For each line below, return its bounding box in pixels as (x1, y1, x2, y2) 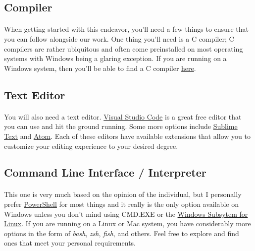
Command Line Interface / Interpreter (4, 165, 206, 180)
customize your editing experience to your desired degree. (4, 140, 178, 151)
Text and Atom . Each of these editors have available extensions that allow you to (4, 130, 251, 141)
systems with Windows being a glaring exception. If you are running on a (4, 53, 227, 63)
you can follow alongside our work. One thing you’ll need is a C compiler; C (4, 33, 234, 44)
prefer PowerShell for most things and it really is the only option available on (4, 199, 239, 209)
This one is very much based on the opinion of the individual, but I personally (4, 189, 242, 199)
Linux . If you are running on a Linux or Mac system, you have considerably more (4, 218, 251, 229)
